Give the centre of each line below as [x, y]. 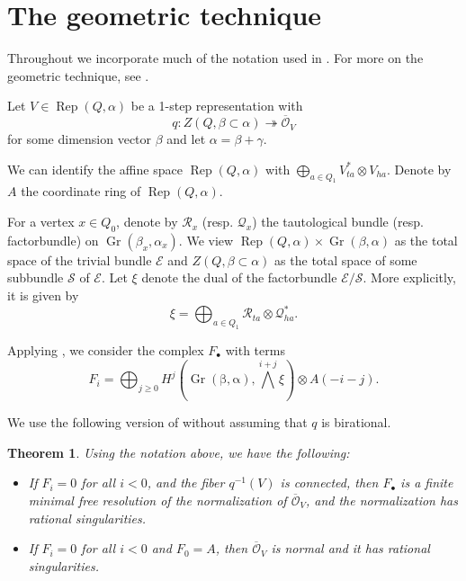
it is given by [43, 295]
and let [186, 139]
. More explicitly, [409, 277]
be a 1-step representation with [217, 106]
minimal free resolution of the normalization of [157, 500]
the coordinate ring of [81, 191]
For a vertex [41, 222]
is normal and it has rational [350, 548]
